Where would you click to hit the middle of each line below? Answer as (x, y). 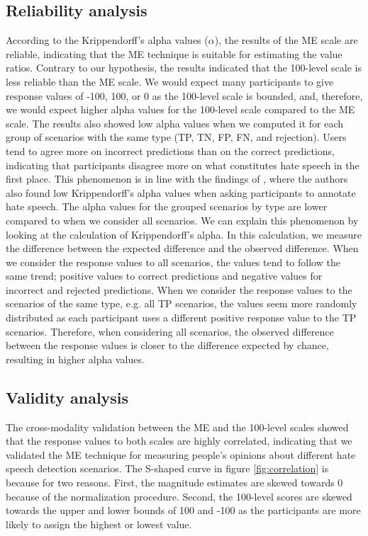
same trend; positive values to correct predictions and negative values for (164, 276)
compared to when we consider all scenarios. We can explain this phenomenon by (182, 220)
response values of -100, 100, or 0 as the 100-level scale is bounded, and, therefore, (184, 95)
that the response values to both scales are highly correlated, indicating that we (179, 441)
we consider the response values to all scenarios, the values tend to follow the (173, 262)
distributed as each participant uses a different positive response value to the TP (181, 318)
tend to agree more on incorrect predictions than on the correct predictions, (171, 150)
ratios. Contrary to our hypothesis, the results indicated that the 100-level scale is (184, 68)
